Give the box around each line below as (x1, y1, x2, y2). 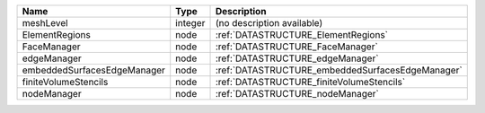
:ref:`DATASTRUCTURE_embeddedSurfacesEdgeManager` (215, 64, 463, 76)
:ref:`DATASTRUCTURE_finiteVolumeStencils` (215, 76, 406, 88)
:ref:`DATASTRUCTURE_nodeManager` (215, 88, 379, 100)
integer (175, 17, 206, 29)
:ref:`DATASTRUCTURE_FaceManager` (215, 40, 379, 53)
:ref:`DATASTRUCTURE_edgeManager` (215, 52, 379, 65)
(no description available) (215, 17, 323, 29)
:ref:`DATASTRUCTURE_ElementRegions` (215, 29, 388, 40)
